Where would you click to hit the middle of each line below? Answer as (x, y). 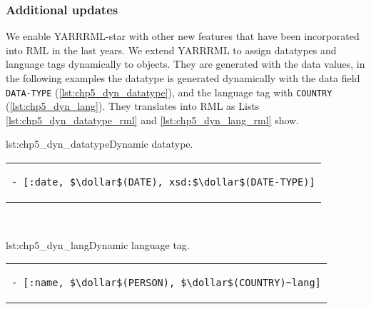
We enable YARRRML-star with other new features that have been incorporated (183, 36)
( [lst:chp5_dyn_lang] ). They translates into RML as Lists (133, 106)
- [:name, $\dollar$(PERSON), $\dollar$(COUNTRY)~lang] (166, 283)
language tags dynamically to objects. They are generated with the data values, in (185, 64)
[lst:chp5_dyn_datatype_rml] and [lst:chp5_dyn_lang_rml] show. (153, 120)
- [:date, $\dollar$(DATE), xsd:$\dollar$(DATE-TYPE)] (163, 182)
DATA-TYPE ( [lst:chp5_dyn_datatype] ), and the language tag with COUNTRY (169, 92)
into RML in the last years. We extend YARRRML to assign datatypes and (171, 50)
